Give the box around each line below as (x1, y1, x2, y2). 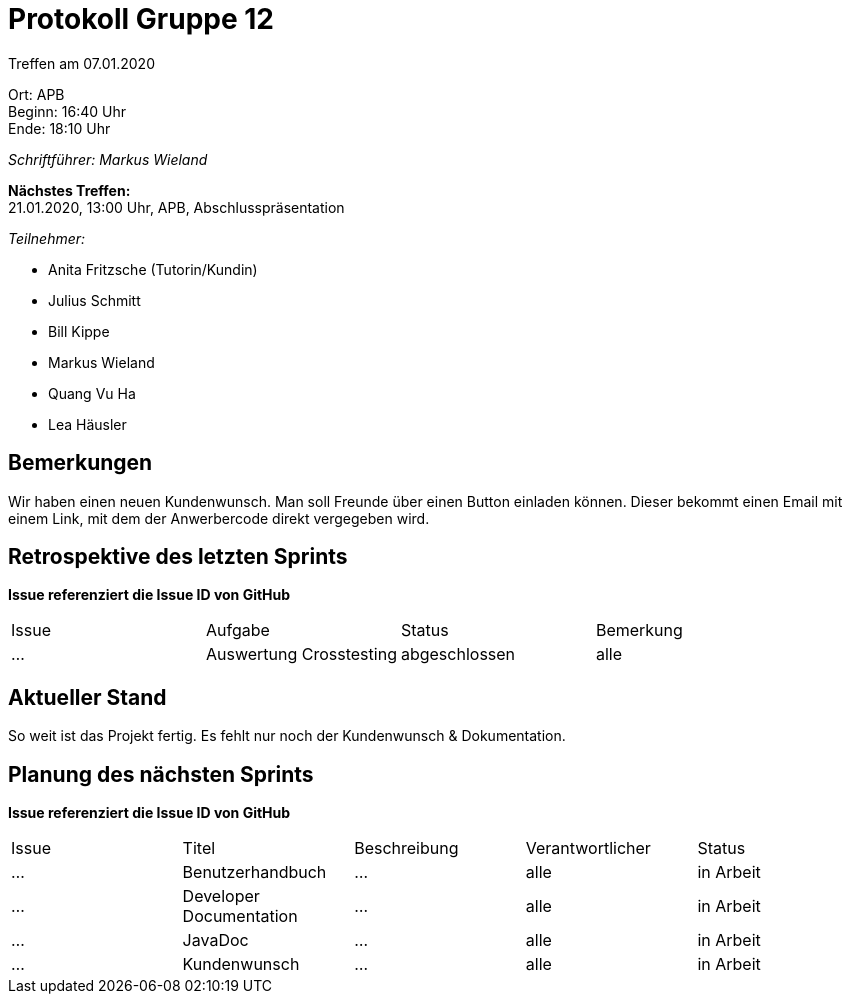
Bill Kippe (48, 322, 110, 340)
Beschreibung (354, 838, 459, 859)
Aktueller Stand (8, 684, 167, 710)
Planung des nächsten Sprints (8, 761, 314, 787)
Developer (182, 886, 260, 907)
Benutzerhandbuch (182, 862, 327, 883)
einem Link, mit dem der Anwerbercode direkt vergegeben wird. (8, 509, 430, 527)
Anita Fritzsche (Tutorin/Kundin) (48, 260, 258, 278)
